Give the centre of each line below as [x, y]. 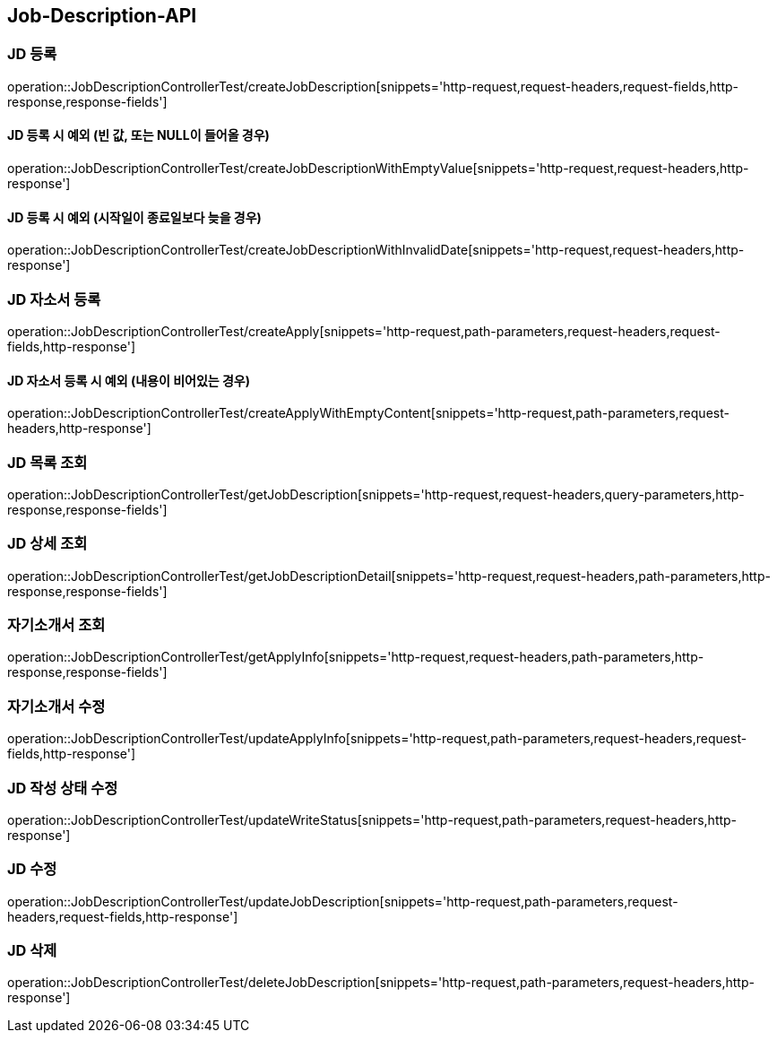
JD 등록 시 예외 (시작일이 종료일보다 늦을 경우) [134, 217]
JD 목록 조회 [47, 462]
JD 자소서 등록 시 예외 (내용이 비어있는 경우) [129, 380]
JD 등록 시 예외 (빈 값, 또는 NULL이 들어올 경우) [138, 135]
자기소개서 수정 [56, 706]
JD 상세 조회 [47, 544]
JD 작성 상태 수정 [63, 788]
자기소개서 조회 [56, 625]
